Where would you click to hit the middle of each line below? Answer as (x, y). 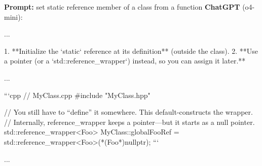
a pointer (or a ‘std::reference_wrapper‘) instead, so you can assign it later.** (125, 61)
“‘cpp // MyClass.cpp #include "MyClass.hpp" (77, 95)
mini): (13, 16)
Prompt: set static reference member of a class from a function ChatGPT (122, 7)
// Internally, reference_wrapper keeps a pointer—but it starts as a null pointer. (129, 122)
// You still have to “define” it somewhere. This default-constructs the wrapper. (128, 112)
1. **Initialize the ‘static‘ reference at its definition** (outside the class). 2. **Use (131, 51)
